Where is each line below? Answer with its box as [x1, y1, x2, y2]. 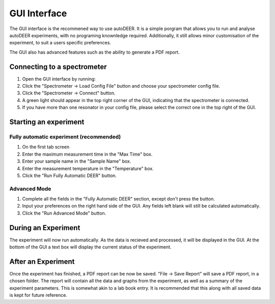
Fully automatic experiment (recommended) [9, 133, 121, 140]
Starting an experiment [9, 118, 85, 126]
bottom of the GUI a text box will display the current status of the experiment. [9, 244, 172, 250]
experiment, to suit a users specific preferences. [9, 40, 112, 46]
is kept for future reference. [9, 292, 67, 298]
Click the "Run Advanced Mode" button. [22, 210, 106, 216]
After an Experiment [9, 257, 75, 266]
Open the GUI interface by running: [22, 75, 96, 82]
